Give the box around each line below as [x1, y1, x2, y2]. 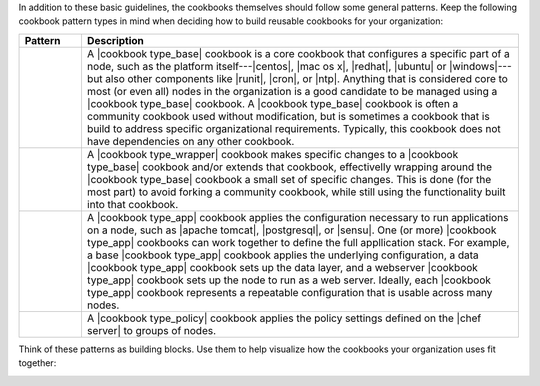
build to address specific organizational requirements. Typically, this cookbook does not [86, 121, 502, 135]
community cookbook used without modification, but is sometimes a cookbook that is [86, 109, 490, 123]
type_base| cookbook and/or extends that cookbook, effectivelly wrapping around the [86, 160, 493, 174]
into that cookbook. [86, 197, 179, 211]
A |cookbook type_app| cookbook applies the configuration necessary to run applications [86, 210, 509, 224]
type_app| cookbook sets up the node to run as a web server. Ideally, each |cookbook [86, 273, 492, 287]
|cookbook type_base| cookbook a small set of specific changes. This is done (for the [86, 172, 492, 186]
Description [86, 33, 145, 47]
